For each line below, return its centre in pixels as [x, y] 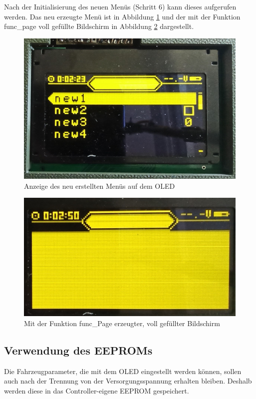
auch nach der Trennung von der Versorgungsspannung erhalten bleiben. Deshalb [128, 381]
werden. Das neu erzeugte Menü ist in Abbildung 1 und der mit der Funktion [122, 16]
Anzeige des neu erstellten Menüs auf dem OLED [100, 186]
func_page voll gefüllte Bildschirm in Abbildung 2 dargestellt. [99, 26]
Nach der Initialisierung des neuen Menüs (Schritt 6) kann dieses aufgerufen [120, 6]
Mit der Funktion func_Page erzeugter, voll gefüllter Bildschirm [122, 323]
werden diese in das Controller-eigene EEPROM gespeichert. [97, 390]
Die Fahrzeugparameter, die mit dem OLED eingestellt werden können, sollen [123, 371]
